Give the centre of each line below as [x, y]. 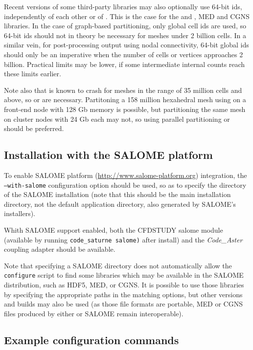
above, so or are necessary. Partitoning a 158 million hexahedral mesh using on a [125, 99]
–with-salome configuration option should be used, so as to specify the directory [125, 185]
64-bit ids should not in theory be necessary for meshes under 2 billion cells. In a [125, 35]
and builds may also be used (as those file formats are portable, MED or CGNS [123, 304]
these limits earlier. [33, 74]
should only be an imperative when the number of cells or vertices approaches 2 [124, 54]
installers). [20, 213]
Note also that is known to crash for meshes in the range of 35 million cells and [123, 90]
